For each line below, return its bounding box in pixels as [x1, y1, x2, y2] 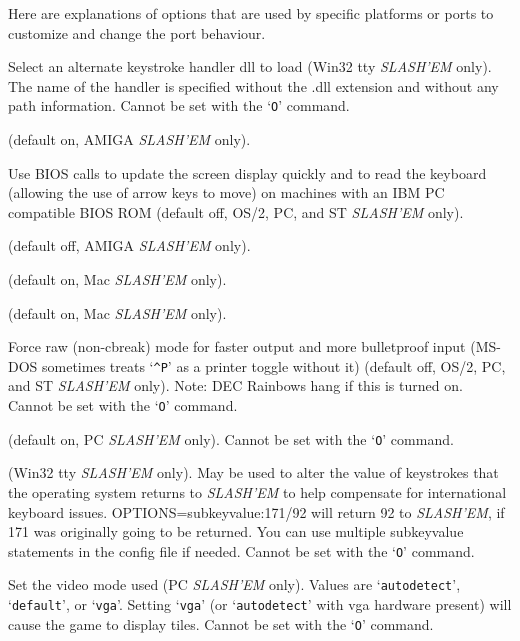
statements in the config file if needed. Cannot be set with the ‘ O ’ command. [8, 540, 475, 561]
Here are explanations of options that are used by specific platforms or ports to [8, 3, 494, 23]
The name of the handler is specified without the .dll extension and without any [8, 75, 499, 96]
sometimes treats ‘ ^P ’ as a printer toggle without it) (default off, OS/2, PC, [42, 355, 506, 376]
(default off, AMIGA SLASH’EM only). [8, 235, 251, 256]
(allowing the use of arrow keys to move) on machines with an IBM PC [8, 182, 445, 203]
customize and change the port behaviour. [8, 22, 266, 43]
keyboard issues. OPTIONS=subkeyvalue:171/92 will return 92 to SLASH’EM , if [8, 501, 505, 522]
